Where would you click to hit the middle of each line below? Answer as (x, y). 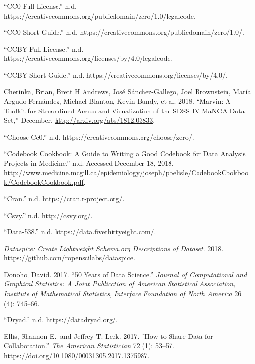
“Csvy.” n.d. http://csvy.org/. (48, 215)
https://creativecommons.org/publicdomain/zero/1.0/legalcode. (100, 15)
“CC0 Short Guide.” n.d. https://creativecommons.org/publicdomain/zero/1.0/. (124, 32)
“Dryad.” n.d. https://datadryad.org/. (61, 320)
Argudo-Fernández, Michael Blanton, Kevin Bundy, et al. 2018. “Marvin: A (117, 101)
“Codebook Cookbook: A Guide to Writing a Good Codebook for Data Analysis (125, 153)
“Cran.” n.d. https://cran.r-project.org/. (64, 198)
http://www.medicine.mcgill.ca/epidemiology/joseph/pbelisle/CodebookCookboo (126, 172)
